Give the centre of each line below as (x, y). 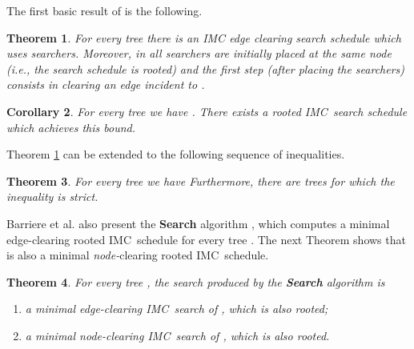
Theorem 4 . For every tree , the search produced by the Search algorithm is (196, 281)
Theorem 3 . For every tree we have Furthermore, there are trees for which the (201, 181)
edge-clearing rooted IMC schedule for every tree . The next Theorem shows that (206, 239)
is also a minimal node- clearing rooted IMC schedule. (138, 255)
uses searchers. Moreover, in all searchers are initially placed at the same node (199, 53)
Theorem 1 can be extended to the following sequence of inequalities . (176, 154)
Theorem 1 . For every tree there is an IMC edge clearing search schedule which (204, 37)
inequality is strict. (52, 197)
